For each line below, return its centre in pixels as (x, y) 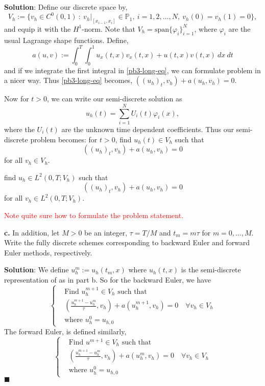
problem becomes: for (64, 139)
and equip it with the (38, 28)
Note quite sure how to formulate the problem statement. (94, 215)
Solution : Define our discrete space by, (66, 7)
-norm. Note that (109, 28)
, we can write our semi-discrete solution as (115, 99)
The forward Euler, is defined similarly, (65, 331)
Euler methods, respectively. (48, 252)
